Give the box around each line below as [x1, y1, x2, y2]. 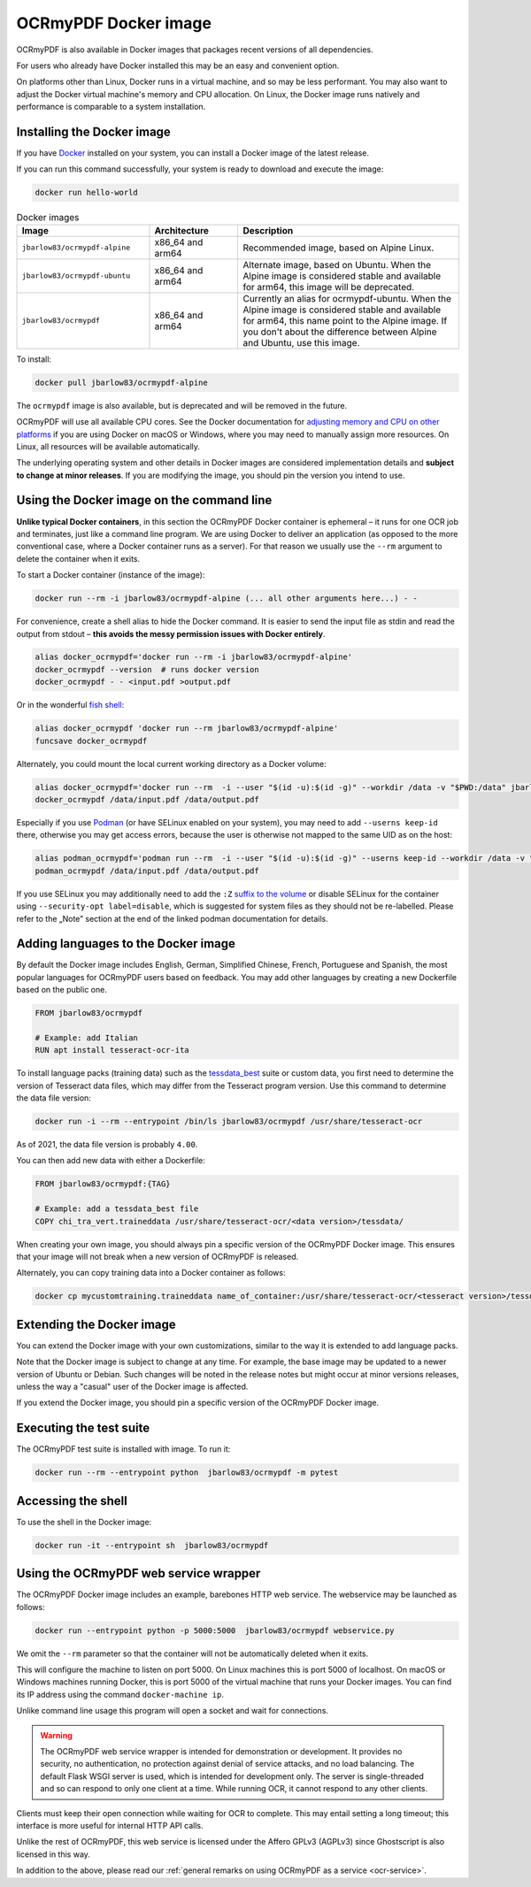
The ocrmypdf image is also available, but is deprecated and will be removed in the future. [16, 400, 348, 410]
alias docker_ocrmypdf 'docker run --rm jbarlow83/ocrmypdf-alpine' [35, 724, 339, 733]
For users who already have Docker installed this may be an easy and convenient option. [16, 60, 340, 71]
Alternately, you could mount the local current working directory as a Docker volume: [16, 758, 327, 769]
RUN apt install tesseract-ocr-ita [35, 1045, 189, 1055]
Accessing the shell [16, 1493, 127, 1508]
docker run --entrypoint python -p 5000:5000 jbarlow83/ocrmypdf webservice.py [35, 1625, 395, 1636]
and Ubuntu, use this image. [242, 336, 360, 349]
